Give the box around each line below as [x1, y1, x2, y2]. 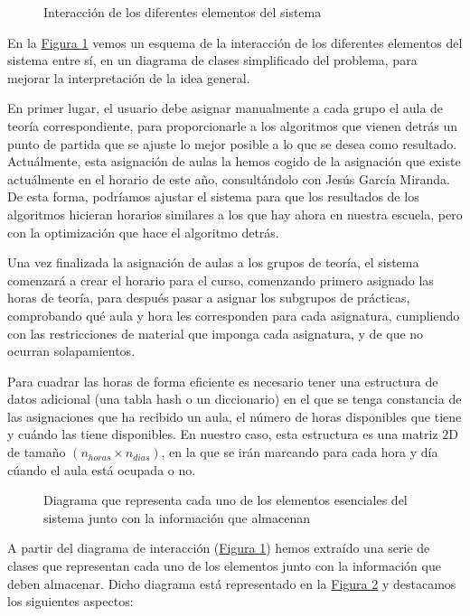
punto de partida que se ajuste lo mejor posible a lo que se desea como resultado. [7, 134, 457, 153]
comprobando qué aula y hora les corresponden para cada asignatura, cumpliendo [7, 305, 460, 324]
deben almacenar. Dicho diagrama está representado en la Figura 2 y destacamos [7, 574, 456, 593]
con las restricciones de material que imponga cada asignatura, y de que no [7, 323, 424, 342]
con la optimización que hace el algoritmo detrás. [7, 222, 279, 241]
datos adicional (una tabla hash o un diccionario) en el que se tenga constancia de [7, 389, 462, 408]
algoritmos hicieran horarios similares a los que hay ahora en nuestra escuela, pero [7, 204, 463, 223]
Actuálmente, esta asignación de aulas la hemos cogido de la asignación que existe [7, 152, 461, 171]
